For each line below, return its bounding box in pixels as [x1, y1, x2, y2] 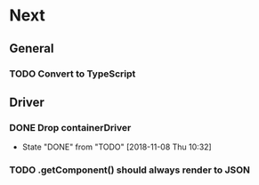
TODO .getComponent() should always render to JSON [9, 164, 251, 176]
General [9, 41, 55, 56]
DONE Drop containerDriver [9, 121, 132, 133]
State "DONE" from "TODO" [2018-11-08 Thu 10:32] [21, 141, 212, 152]
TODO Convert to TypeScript [9, 68, 136, 80]
